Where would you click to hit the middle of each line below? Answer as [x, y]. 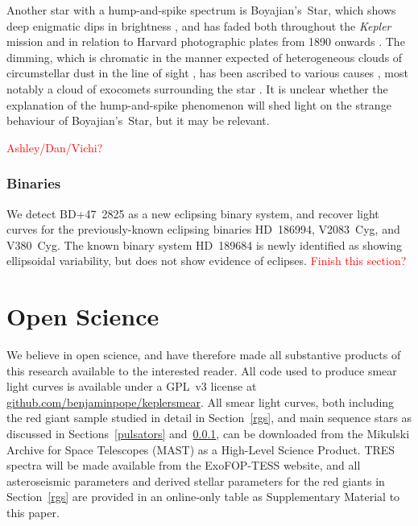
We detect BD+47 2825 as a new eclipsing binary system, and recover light [193, 213]
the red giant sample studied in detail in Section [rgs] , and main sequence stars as [209, 418]
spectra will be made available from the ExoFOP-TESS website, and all [184, 465]
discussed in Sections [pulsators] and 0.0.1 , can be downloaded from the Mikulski [208, 434]
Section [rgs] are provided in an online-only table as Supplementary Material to [203, 497]
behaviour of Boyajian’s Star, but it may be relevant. [138, 120]
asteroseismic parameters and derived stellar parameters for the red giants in [196, 480]
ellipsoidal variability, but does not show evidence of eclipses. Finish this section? [207, 261]
